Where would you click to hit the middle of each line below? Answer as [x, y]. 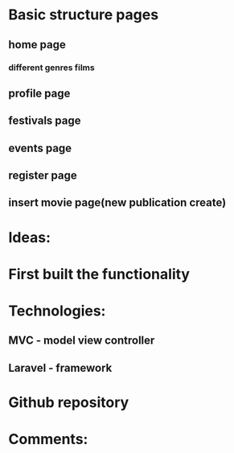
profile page [39, 93]
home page [37, 45]
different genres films [51, 68]
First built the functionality [99, 274]
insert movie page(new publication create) [117, 203]
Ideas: [29, 237]
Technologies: [57, 311]
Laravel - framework [60, 368]
